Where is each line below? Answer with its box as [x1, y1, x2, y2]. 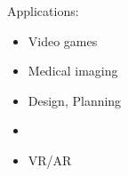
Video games [28, 31, 98, 50]
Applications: [7, 2, 79, 20]
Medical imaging [28, 61, 118, 80]
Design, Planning [28, 91, 122, 109]
